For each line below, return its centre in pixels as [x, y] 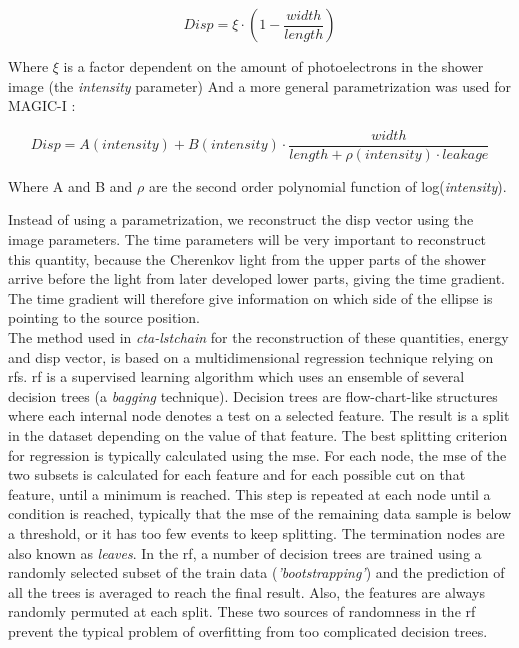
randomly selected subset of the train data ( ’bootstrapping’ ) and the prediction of [256, 572]
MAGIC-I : [42, 105]
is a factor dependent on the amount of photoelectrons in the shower [273, 66]
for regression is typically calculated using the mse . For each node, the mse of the [257, 454]
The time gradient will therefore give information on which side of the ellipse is [250, 297]
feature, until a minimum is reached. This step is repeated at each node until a [249, 493]
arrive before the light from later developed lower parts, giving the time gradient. [257, 278]
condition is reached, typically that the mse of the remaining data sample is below [260, 513]
